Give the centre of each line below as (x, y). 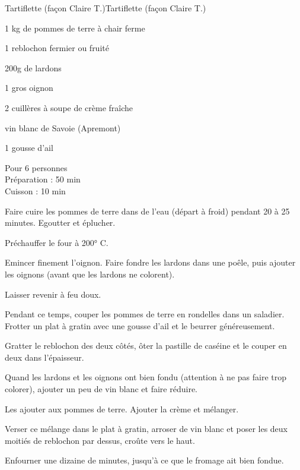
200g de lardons (33, 67)
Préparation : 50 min (43, 179)
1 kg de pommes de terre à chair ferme (75, 28)
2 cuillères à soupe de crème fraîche (69, 107)
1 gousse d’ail (29, 148)
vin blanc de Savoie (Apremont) (63, 127)
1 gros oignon (29, 88)
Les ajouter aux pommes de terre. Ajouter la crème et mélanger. (122, 409)
